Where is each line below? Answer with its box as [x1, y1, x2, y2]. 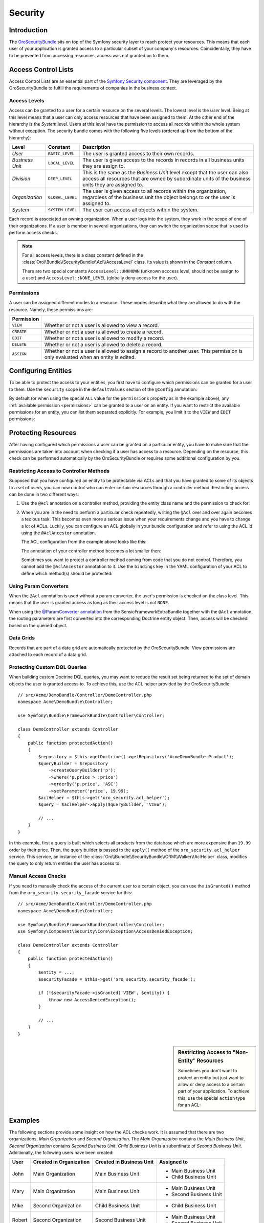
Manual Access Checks [9, 873, 66, 880]
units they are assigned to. [82, 181, 144, 188]
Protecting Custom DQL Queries [9, 663, 87, 670]
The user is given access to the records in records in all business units [82, 157, 244, 163]
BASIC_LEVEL [48, 151, 75, 156]
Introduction [9, 26, 48, 34]
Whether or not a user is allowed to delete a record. [44, 341, 163, 348]
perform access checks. [9, 230, 58, 236]
